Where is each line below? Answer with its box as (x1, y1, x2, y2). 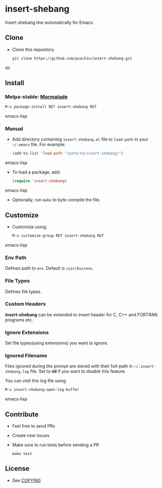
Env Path (5, 254, 27, 261)
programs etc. (5, 317, 33, 323)
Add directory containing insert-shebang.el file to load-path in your (12, 136, 148, 142)
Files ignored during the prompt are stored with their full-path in (5, 363, 133, 369)
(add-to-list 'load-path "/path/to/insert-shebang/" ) (12, 151, 124, 156)
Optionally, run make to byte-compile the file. (12, 197, 101, 203)
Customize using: (12, 224, 47, 230)
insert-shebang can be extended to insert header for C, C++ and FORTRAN (5, 311, 158, 317)
